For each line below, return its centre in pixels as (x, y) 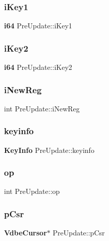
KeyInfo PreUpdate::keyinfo (49, 150)
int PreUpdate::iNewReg (42, 108)
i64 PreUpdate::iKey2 (38, 67)
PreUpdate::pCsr (79, 233)
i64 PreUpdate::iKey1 (38, 26)
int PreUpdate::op (32, 191)
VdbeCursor (25, 233)
